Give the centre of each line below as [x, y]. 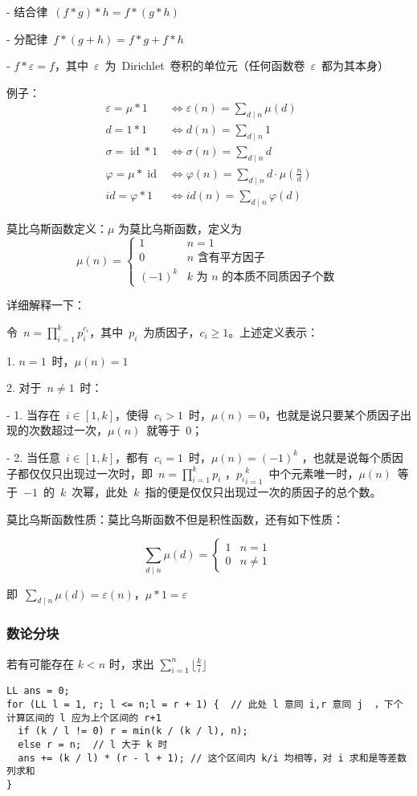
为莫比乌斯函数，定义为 [180, 228]
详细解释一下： [46, 305]
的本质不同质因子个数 [278, 277]
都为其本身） [356, 65]
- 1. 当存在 [33, 414]
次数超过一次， [68, 430]
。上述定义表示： [274, 331]
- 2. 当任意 [33, 457]
